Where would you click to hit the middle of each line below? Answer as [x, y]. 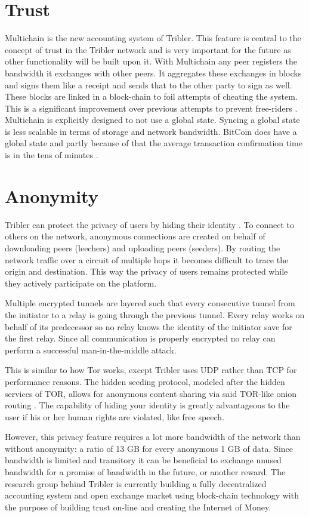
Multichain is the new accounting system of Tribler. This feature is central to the [153, 38]
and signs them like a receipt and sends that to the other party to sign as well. [149, 84]
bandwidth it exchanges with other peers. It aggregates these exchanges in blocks [153, 73]
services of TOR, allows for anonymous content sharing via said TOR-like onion [151, 393]
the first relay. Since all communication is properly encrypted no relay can [140, 338]
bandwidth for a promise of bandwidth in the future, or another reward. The [145, 472]
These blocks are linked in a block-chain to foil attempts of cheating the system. [151, 96]
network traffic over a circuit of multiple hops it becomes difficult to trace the [147, 259]
